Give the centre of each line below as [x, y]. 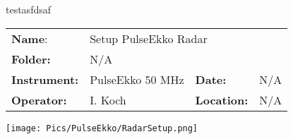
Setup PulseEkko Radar [149, 38]
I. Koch [108, 99]
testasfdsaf [29, 9]
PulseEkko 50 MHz [137, 79]
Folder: [31, 59]
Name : [30, 38]
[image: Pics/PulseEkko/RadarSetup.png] [102, 128]
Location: [222, 99]
